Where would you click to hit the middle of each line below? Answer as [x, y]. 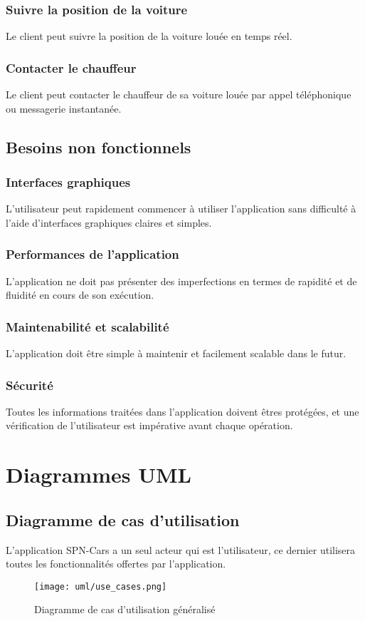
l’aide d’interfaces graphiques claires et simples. [109, 222]
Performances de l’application [92, 254]
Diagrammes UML [99, 474]
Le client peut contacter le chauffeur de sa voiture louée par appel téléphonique [179, 94]
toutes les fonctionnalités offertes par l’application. [116, 564]
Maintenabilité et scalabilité [88, 326]
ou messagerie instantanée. [64, 108]
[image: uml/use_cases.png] [101, 586]
